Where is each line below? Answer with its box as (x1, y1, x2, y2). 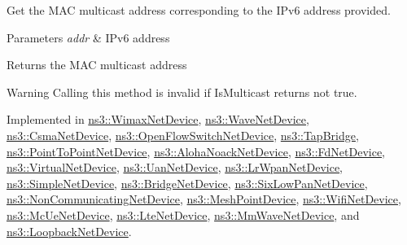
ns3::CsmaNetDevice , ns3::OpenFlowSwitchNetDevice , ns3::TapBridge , (7, 126, 359, 143)
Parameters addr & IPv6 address (7, 28, 170, 46)
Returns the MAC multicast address (7, 56, 187, 73)
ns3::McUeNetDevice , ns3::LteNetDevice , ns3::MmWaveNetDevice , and (7, 206, 360, 223)
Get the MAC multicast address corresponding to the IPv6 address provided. (7, 2, 391, 18)
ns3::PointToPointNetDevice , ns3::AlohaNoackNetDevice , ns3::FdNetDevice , (7, 142, 386, 160)
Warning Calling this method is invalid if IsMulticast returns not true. (7, 83, 357, 100)
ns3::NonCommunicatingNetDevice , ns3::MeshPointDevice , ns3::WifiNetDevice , (7, 190, 401, 208)
